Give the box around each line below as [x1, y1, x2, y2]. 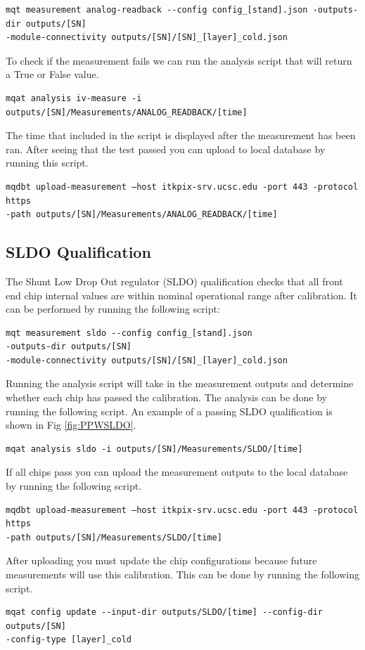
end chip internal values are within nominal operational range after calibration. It [6, 287, 357, 302]
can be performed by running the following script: [6, 301, 220, 316]
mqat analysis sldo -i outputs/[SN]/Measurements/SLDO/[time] [6, 443, 303, 454]
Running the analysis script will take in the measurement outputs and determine [6, 376, 354, 391]
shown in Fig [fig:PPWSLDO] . [6, 417, 136, 432]
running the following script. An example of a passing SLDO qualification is [6, 403, 333, 418]
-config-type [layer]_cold [6, 635, 132, 645]
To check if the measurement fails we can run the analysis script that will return [6, 53, 352, 67]
